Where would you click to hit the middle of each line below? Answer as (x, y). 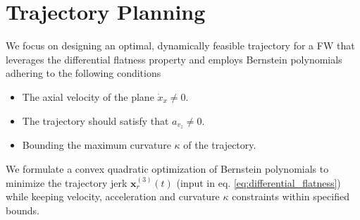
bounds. (23, 210)
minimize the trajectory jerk (67, 182)
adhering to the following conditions (83, 73)
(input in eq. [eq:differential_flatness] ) (259, 182)
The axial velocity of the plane (88, 96)
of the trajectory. (220, 145)
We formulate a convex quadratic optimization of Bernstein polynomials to (167, 168)
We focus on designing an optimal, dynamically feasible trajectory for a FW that (180, 45)
